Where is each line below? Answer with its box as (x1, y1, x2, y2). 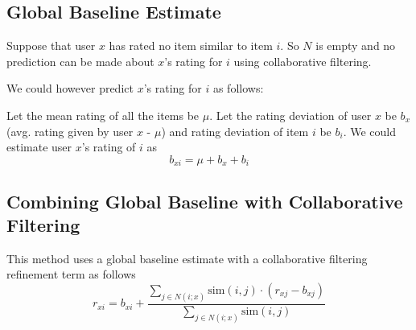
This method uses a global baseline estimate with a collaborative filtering (6, 250, 368, 266)
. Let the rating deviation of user (209, 106, 372, 123)
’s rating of (81, 138, 136, 155)
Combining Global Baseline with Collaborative (6, 188, 403, 213)
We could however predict (6, 80, 134, 97)
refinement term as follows (6, 266, 136, 283)
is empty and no (315, 37, 396, 54)
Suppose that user (6, 37, 96, 54)
